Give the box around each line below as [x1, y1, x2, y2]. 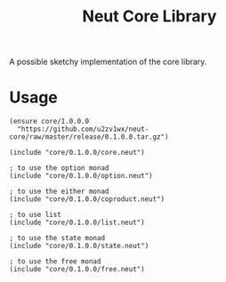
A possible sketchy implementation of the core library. [9, 56, 207, 68]
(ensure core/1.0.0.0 [9, 117, 90, 126]
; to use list [9, 211, 62, 220]
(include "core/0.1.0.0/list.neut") [9, 218, 145, 228]
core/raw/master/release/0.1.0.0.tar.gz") [9, 133, 169, 141]
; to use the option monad [9, 164, 109, 173]
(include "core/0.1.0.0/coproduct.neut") [9, 195, 165, 204]
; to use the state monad [9, 234, 105, 243]
